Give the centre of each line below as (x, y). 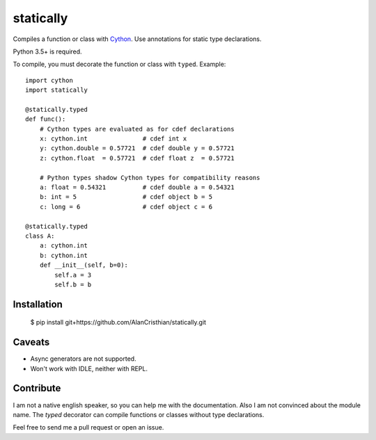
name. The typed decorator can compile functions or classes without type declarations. (139, 414)
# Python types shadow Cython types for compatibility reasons (150, 178)
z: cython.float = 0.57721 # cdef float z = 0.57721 (137, 158)
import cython (49, 80)
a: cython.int (64, 246)
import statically (57, 90)
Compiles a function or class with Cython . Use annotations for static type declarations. (137, 39)
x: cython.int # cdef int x (113, 139)
